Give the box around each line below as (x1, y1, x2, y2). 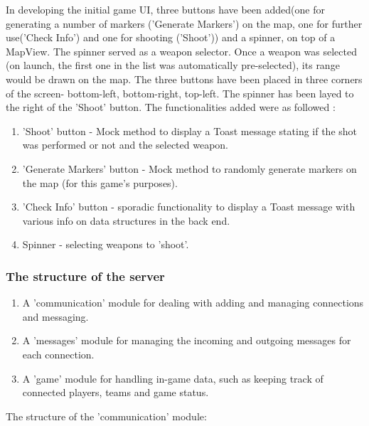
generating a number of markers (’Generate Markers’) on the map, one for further (6, 16, 363, 31)
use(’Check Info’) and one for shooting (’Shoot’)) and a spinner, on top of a (6, 30, 336, 45)
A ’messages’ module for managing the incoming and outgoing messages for (22, 333, 351, 348)
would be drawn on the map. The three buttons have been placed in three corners (6, 71, 363, 86)
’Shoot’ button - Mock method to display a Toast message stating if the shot (22, 123, 358, 138)
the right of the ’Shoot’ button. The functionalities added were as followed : (6, 100, 336, 115)
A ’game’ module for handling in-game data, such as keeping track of (22, 371, 323, 385)
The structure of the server (6, 267, 165, 284)
